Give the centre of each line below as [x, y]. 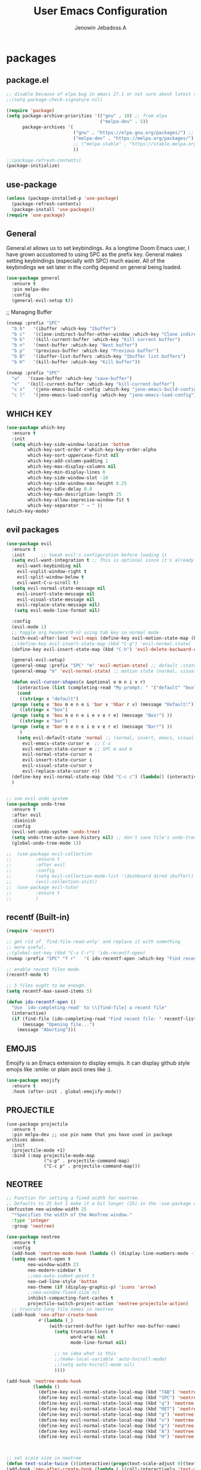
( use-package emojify [33, 1080]
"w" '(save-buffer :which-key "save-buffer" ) [72, 378]
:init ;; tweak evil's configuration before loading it [89, 555]
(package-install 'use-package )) [53, 209]
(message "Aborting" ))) [47, 1030]
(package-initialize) [33, 166]
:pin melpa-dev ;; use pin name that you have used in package [92, 1134]
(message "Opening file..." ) [58, 1024]
